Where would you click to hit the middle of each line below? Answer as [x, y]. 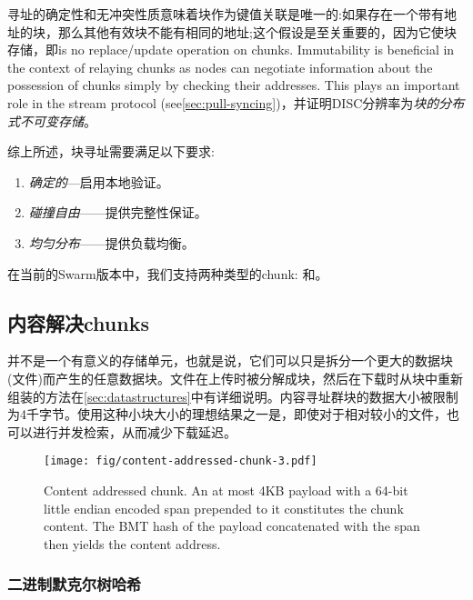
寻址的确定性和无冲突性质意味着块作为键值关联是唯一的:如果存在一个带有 [226, 14]
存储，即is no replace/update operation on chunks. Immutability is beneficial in [231, 50]
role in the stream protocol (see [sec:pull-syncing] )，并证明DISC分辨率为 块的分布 [236, 102]
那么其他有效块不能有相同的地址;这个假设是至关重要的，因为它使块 [257, 31]
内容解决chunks [78, 322]
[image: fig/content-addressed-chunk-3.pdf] [181, 461]
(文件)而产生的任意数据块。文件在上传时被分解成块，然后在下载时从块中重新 [235, 378]
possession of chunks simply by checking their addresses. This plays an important [234, 85]
